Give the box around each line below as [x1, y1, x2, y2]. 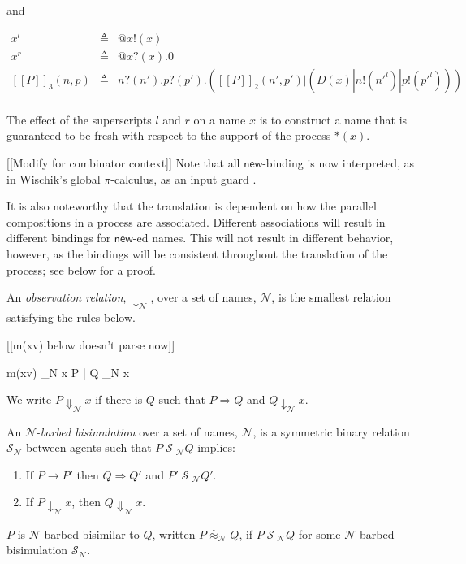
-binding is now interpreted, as [262, 154, 415, 171]
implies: [197, 439, 235, 456]
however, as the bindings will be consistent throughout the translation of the [6, 245, 388, 262]
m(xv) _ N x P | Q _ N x [6, 363, 130, 380]
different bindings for [6, 229, 111, 246]
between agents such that [26, 439, 152, 456]
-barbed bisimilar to [40, 525, 140, 542]
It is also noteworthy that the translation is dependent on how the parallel [6, 197, 377, 215]
